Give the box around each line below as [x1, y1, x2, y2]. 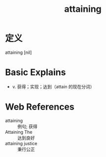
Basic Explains [5, 67, 66, 78]
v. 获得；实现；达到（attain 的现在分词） [12, 83, 95, 89]
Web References [5, 101, 75, 113]
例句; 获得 [17, 123, 38, 129]
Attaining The [5, 129, 33, 135]
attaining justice [5, 140, 37, 146]
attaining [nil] [5, 49, 32, 55]
